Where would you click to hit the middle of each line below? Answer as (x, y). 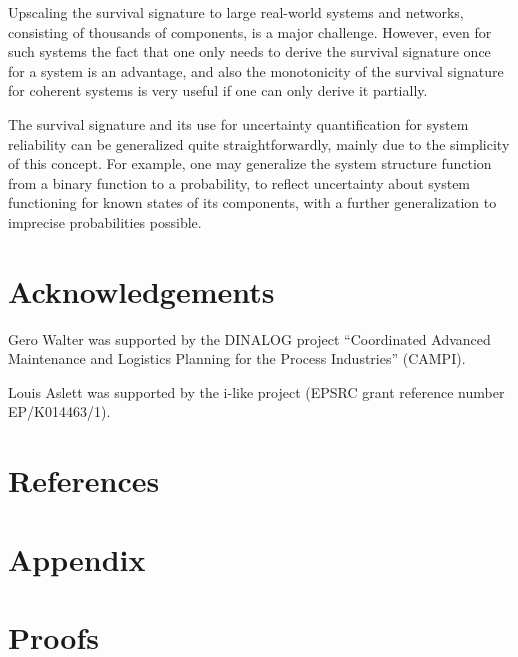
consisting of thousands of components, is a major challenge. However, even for (250, 31)
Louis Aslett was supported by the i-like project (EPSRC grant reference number (256, 391)
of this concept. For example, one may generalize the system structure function (250, 163)
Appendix (77, 558)
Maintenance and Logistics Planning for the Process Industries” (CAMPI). (237, 358)
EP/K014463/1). (59, 411)
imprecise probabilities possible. (105, 221)
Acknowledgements (141, 290)
